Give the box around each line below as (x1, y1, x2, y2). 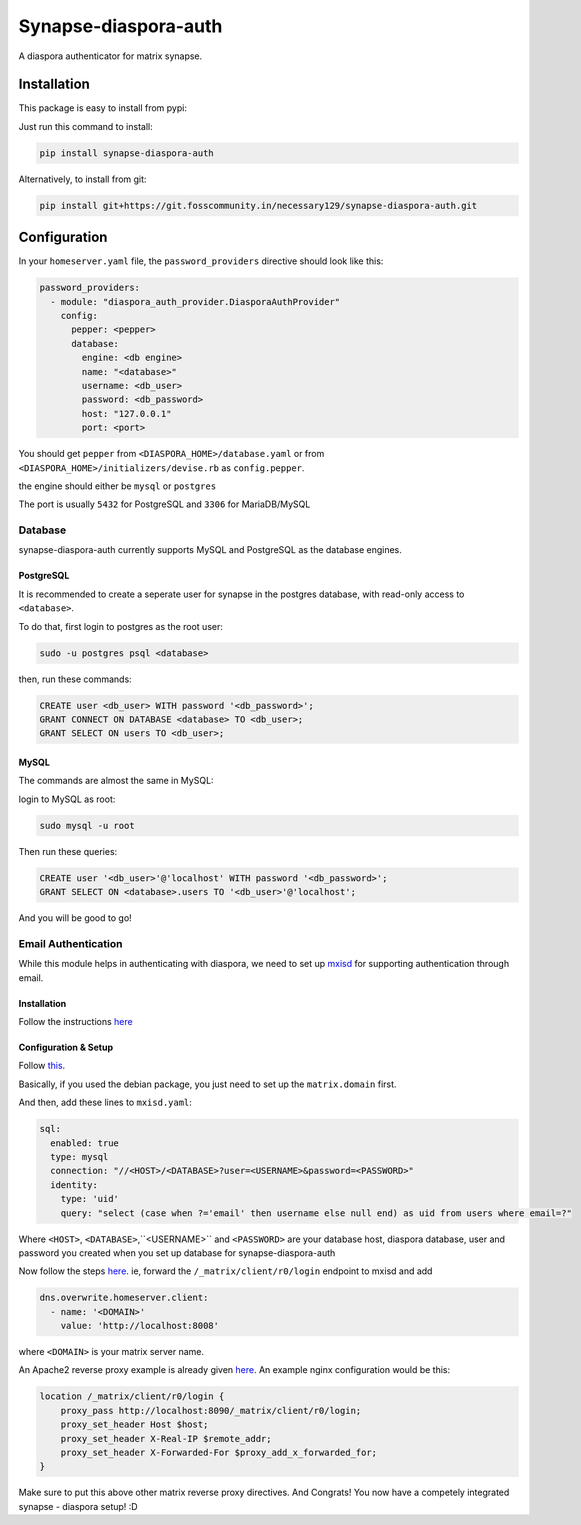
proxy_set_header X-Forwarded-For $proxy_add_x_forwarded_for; (60, 1446, 378, 1458)
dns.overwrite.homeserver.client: (39, 1292, 209, 1304)
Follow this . (18, 1060, 66, 1072)
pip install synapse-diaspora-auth (39, 147, 214, 159)
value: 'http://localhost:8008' (60, 1320, 220, 1332)
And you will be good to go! (18, 912, 132, 924)
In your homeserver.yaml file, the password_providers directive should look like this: (18, 255, 384, 267)
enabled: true (50, 1137, 120, 1149)
